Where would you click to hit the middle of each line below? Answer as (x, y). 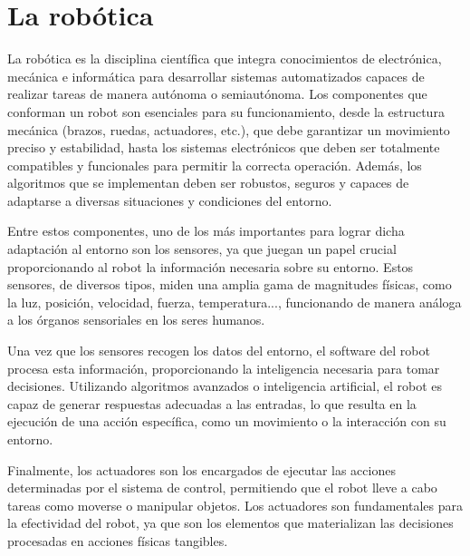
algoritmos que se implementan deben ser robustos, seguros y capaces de (208, 183)
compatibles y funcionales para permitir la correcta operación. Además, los (215, 165)
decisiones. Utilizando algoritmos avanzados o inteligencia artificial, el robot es (225, 386)
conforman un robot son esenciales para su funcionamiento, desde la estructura (226, 111)
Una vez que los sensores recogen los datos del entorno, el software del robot (219, 351)
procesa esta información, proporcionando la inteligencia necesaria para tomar (224, 368)
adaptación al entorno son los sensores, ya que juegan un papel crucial (202, 249)
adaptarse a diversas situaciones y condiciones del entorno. (170, 200)
